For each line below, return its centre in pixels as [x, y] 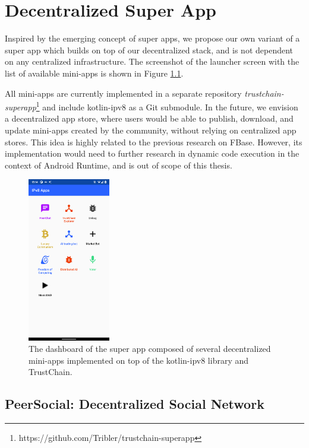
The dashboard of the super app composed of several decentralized [150, 349]
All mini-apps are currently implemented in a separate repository [123, 93]
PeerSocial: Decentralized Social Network [135, 404]
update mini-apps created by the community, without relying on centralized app [151, 130]
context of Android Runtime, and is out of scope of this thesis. [119, 165]
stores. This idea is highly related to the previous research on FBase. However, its [154, 142]
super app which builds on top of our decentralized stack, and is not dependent [149, 50]
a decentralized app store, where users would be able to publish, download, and [149, 118]
